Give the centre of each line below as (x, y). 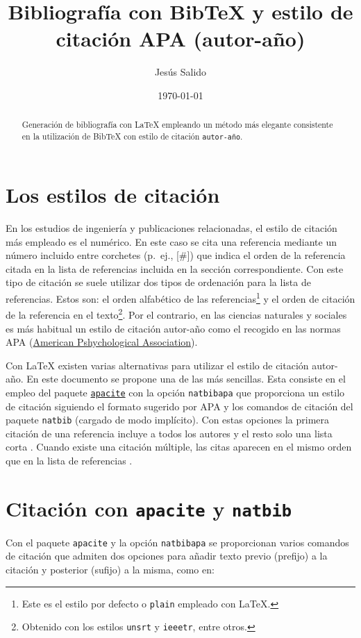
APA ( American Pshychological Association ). (102, 342)
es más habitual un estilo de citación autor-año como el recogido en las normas (173, 328)
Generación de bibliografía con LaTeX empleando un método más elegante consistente (177, 125)
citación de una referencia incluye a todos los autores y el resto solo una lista (169, 433)
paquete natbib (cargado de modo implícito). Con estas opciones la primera (168, 420)
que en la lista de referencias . (69, 460)
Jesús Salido (180, 72)
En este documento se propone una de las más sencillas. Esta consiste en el (186, 379)
